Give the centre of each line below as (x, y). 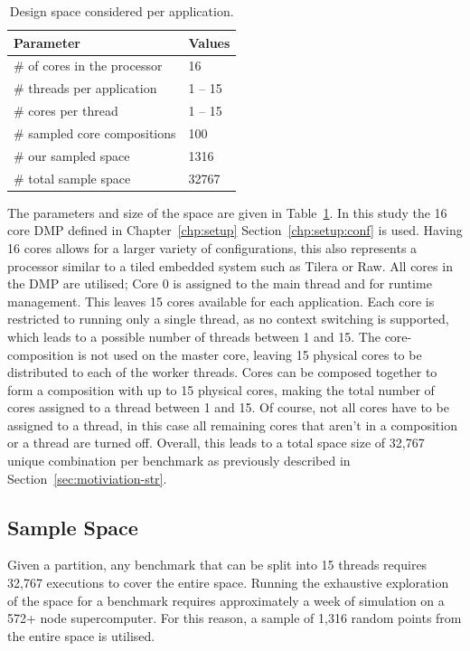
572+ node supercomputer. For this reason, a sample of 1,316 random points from (235, 618)
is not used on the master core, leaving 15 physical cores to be (250, 354)
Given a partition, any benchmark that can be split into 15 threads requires (217, 565)
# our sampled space (72, 155)
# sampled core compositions (95, 132)
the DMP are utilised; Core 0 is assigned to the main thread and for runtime (220, 283)
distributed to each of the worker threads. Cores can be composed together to (222, 372)
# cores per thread (66, 111)
